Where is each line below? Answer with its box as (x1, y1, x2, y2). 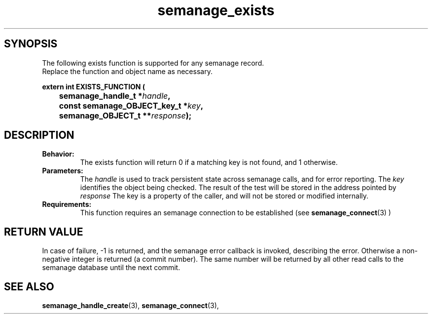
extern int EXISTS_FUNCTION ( (42, 82, 145, 91)
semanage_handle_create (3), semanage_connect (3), (42, 301, 219, 310)
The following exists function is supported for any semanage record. (42, 58, 264, 67)
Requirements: (42, 200, 92, 209)
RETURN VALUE (4, 225, 83, 238)
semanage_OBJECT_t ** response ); (59, 110, 192, 120)
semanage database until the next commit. (42, 263, 180, 272)
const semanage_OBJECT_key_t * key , (59, 100, 203, 111)
